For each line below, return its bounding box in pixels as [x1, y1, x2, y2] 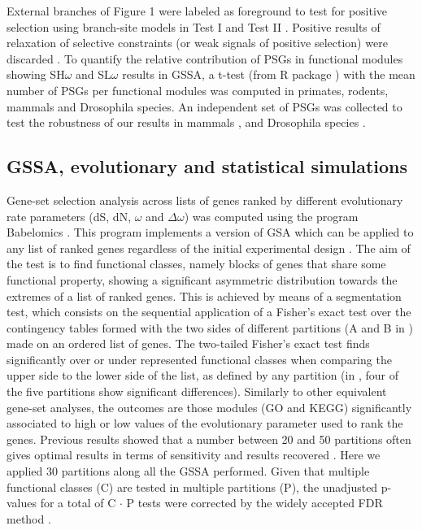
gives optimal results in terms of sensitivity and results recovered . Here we [7, 446, 381, 463]
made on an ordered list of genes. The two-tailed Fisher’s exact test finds [7, 335, 370, 352]
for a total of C [40, 494, 116, 511]
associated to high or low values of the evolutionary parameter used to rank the [7, 415, 403, 432]
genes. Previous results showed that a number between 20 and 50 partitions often [7, 430, 411, 447]
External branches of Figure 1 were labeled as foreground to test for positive [7, 2, 388, 19]
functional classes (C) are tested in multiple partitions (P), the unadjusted [7, 478, 378, 495]
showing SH [7, 66, 65, 83]
